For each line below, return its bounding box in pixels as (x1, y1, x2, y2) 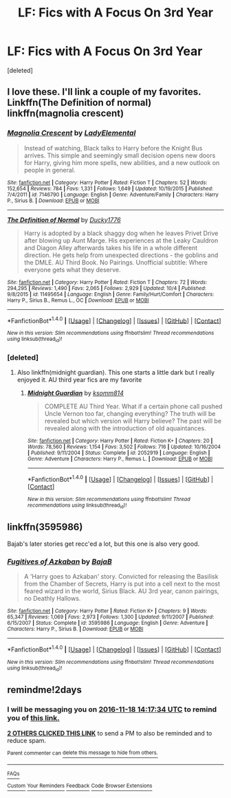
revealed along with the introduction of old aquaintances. (44, 424, 206, 432)
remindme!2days (7, 684, 82, 696)
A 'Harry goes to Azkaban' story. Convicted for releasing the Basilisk (23, 573, 219, 580)
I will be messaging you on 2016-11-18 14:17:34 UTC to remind (7, 705, 217, 714)
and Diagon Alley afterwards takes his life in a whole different (23, 243, 198, 252)
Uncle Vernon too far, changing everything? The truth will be (44, 409, 216, 417)
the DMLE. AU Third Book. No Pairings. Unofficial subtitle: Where (23, 258, 208, 266)
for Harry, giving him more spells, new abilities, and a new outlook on (23, 158, 220, 166)
